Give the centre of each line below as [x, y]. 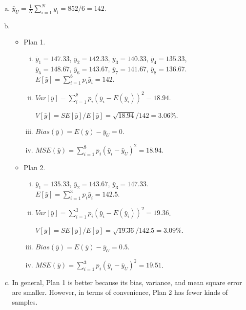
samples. [25, 301]
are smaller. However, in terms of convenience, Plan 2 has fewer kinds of [120, 292]
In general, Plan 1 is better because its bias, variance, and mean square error [127, 282]
